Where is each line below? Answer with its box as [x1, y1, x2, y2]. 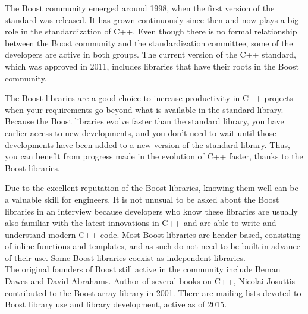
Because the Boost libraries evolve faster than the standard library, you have [5, 115, 284, 127]
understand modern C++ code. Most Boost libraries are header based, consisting [5, 228, 301, 240]
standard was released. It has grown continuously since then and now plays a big [5, 13, 299, 26]
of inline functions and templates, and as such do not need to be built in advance [5, 240, 300, 252]
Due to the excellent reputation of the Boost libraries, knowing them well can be [5, 181, 298, 194]
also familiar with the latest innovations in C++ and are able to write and [5, 216, 276, 229]
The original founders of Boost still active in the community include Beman [5, 263, 281, 275]
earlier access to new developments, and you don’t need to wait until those [5, 126, 276, 139]
